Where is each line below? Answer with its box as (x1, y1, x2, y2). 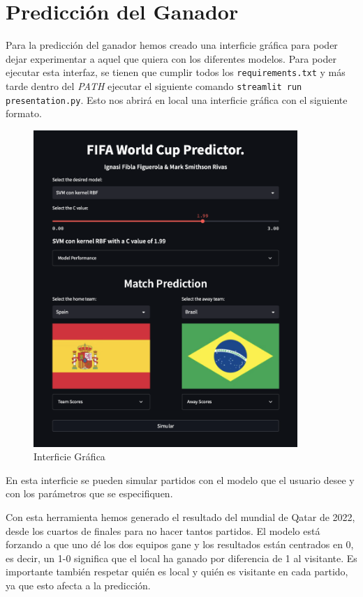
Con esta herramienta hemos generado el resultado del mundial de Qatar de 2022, (6, 509, 355, 524)
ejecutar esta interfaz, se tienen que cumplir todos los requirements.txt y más (6, 65, 346, 80)
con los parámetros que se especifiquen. (6, 486, 173, 501)
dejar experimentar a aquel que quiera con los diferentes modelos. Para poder (6, 51, 336, 66)
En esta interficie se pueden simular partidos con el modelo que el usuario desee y (6, 472, 355, 487)
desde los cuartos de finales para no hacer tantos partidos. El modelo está (6, 523, 320, 538)
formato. (6, 106, 42, 121)
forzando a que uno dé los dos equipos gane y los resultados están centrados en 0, (6, 537, 354, 552)
